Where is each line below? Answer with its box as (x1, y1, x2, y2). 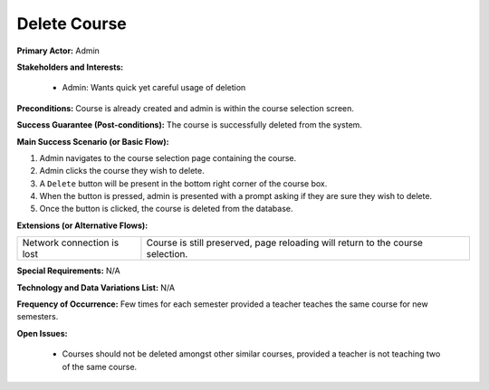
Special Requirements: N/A (16, 265, 121, 276)
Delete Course (16, 14, 127, 33)
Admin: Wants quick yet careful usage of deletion (62, 82, 246, 93)
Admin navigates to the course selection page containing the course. (39, 152, 297, 163)
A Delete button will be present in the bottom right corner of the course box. (39, 177, 328, 189)
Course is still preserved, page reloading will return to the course (146, 236, 423, 249)
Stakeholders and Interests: (16, 62, 124, 72)
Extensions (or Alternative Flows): (16, 220, 149, 231)
